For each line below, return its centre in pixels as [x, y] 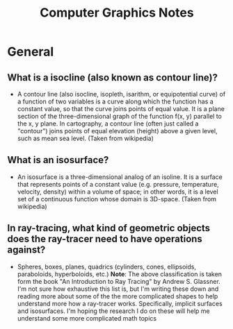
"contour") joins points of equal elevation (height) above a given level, [117, 131]
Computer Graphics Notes [117, 13]
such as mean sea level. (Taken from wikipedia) [86, 138]
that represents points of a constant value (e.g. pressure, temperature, [118, 184]
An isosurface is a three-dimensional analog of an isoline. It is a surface [120, 177]
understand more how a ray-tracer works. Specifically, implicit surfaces [120, 303]
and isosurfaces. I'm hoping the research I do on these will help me [113, 311]
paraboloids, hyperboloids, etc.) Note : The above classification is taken [120, 274]
